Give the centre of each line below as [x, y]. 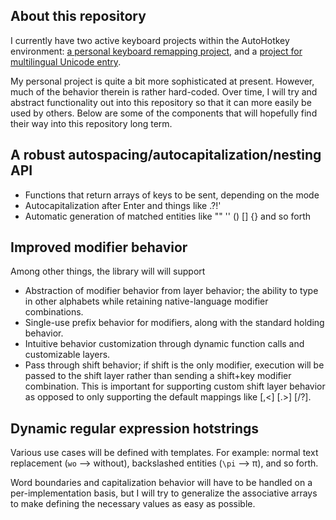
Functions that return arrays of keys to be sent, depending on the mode [172, 195]
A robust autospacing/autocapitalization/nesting [166, 155]
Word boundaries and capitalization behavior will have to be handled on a [161, 483]
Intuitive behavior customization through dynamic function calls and [164, 344]
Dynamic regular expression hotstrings [135, 428]
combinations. [54, 312]
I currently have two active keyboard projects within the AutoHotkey [150, 40]
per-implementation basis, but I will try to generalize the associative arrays [164, 493]
